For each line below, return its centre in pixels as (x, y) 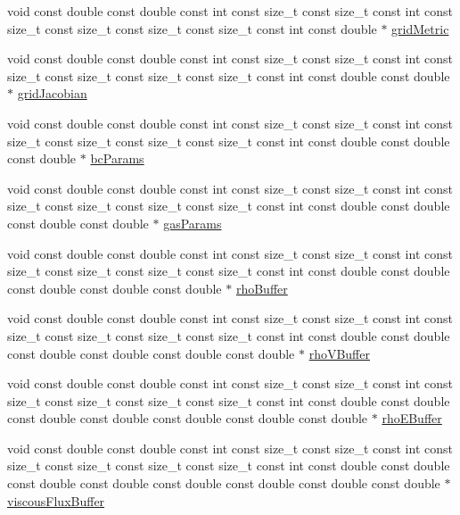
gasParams (193, 223)
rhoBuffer (262, 288)
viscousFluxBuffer (56, 500)
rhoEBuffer (412, 418)
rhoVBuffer (339, 353)
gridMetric (420, 28)
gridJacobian (52, 93)
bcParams (117, 158)
